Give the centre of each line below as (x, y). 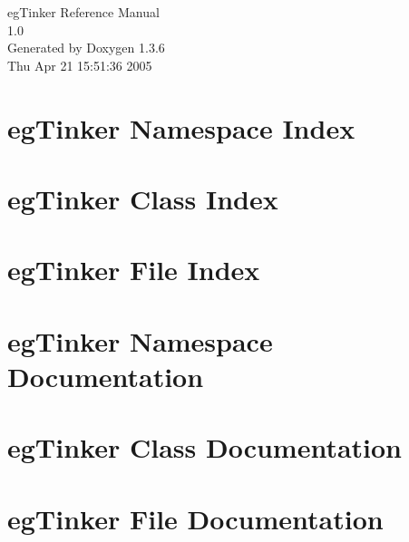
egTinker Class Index (143, 198)
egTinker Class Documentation (205, 447)
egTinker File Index (134, 270)
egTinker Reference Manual (83, 12)
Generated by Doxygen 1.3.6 (86, 48)
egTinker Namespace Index (181, 127)
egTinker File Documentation (195, 518)
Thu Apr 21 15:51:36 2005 (80, 65)
